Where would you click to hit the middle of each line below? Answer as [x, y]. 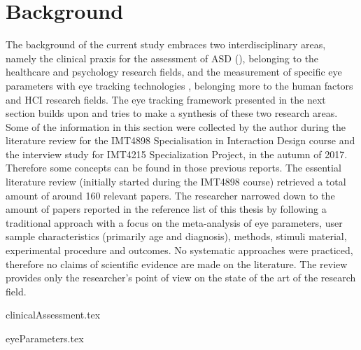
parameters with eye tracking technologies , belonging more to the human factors [179, 85]
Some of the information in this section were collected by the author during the [176, 126]
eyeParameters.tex [45, 338]
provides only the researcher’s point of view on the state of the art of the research [181, 278]
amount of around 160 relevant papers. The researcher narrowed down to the [170, 195]
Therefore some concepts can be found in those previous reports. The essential [174, 168]
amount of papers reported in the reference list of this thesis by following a [166, 209]
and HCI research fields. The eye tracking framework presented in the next [166, 99]
